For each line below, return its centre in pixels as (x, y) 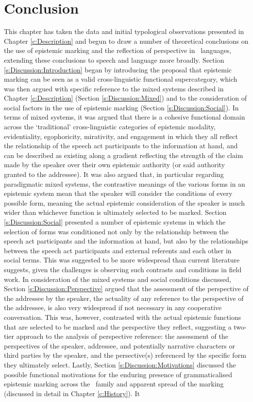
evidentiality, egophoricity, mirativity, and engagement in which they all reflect (121, 136)
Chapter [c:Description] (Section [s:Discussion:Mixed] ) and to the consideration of (125, 98)
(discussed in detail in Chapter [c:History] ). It (72, 393)
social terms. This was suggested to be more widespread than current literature (122, 260)
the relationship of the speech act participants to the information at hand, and (121, 146)
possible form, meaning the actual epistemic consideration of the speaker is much (124, 202)
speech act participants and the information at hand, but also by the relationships (126, 241)
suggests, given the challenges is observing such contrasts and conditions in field (123, 269)
